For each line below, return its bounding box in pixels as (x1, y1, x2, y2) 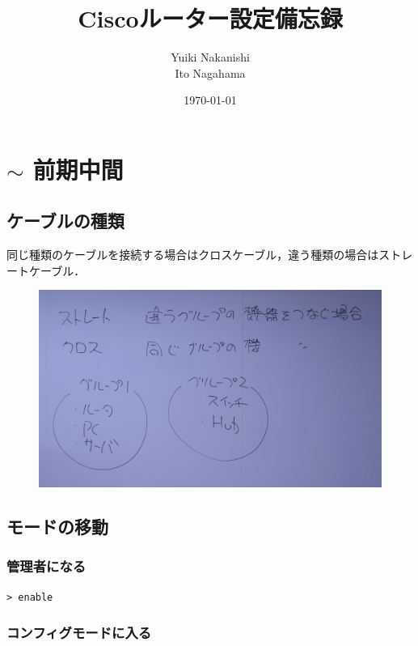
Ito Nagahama (175, 64, 246, 81)
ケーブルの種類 (6, 208, 125, 233)
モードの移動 (6, 513, 108, 538)
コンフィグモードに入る (6, 623, 152, 643)
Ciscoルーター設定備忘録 (78, 2, 343, 35)
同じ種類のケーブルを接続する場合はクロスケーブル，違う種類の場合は (6, 246, 379, 263)
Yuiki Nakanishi (171, 49, 250, 66)
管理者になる (6, 556, 87, 576)
